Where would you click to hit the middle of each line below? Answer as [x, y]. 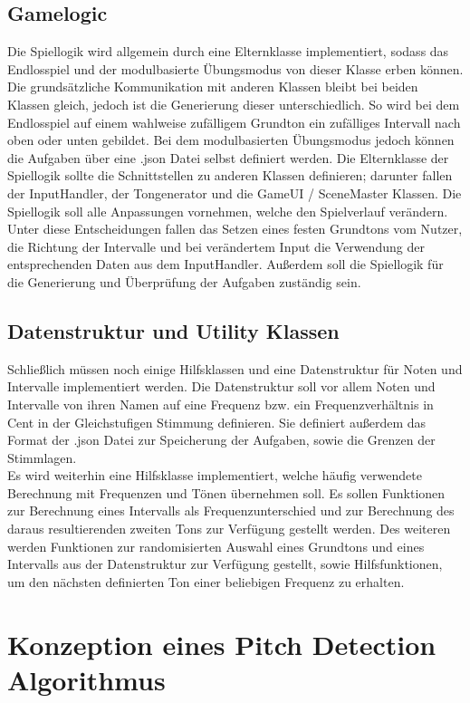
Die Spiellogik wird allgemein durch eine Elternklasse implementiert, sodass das [228, 51]
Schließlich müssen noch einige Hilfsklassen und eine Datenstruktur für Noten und [235, 368]
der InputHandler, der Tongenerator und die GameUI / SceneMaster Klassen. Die [235, 193]
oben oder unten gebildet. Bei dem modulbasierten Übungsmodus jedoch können [231, 140]
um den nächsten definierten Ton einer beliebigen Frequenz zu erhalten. [206, 581]
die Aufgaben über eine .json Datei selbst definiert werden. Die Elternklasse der [228, 157]
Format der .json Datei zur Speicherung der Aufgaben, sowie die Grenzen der [221, 440]
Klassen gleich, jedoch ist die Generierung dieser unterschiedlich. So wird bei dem [234, 104]
